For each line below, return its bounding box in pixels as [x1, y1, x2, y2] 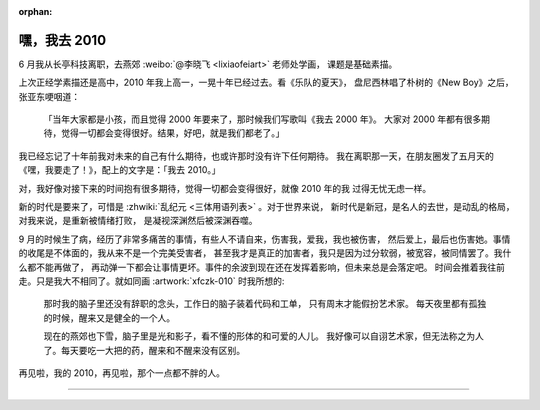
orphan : [18, 6, 53, 17]
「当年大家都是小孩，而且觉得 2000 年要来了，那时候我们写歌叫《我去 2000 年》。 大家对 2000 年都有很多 [43, 113, 482, 125]
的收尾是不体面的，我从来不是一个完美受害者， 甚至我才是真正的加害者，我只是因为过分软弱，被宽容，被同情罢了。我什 [18, 247, 512, 259]
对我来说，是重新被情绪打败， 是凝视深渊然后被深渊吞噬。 [18, 215, 258, 227]
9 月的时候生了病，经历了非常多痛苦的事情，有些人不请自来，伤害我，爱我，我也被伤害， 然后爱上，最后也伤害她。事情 [18, 233, 511, 245]
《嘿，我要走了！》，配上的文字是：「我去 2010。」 [18, 164, 221, 176]
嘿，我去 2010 [18, 31, 107, 49]
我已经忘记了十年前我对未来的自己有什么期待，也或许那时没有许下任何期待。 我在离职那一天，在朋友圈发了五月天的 [18, 150, 494, 162]
